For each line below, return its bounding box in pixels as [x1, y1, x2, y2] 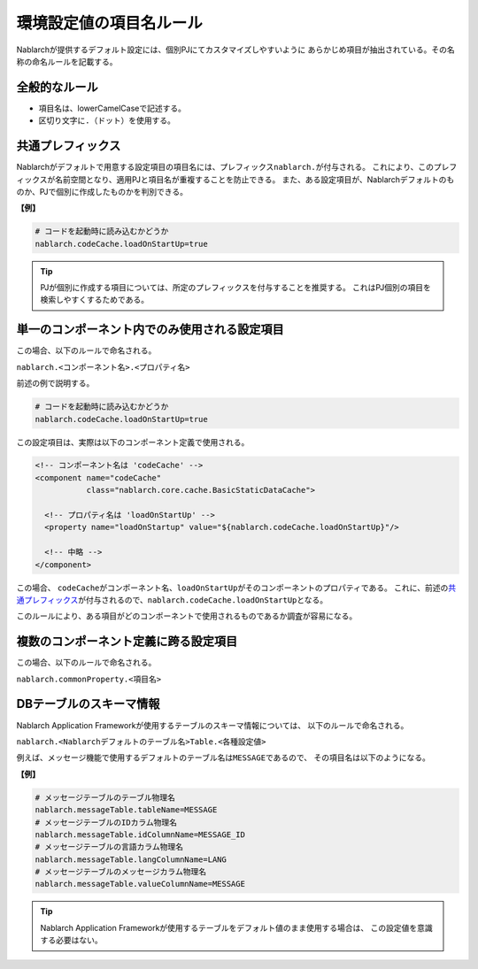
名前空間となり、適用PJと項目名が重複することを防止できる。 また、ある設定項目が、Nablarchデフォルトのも [54, 173, 455, 185]
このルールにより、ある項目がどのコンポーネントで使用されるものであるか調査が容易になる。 [16, 611, 358, 621]
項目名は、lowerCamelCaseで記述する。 [38, 103, 186, 113]
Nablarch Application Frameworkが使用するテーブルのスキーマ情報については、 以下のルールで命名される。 [16, 719, 409, 730]
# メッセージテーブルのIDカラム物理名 [35, 817, 177, 827]
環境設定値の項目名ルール [16, 13, 204, 33]
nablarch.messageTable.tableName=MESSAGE [35, 805, 218, 815]
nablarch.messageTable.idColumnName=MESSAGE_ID [35, 829, 245, 840]
